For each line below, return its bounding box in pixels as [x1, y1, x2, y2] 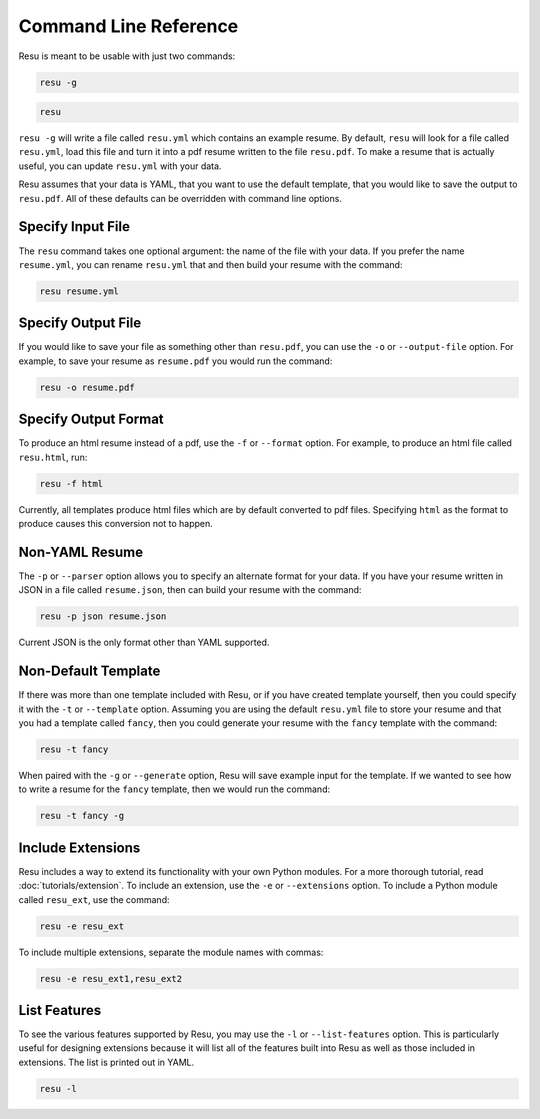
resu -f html [39, 478, 104, 489]
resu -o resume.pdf [39, 381, 135, 393]
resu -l [39, 1083, 77, 1094]
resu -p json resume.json [39, 611, 167, 622]
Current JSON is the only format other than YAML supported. [18, 636, 270, 649]
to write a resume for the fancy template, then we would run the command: [18, 783, 330, 795]
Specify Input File [18, 218, 130, 235]
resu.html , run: [18, 451, 88, 463]
